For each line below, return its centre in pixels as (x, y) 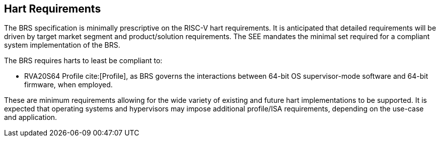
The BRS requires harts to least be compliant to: (83, 61)
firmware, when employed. (68, 85)
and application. (31, 117)
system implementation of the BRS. (62, 45)
